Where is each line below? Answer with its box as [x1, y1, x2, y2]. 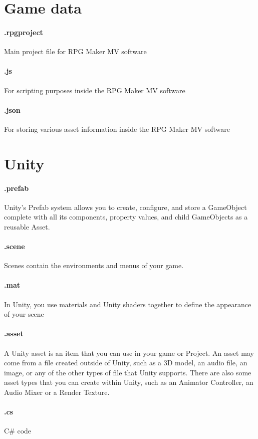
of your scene [4, 309, 44, 319]
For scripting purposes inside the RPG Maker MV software [4, 85, 185, 95]
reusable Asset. [4, 221, 50, 232]
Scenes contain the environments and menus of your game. [4, 260, 184, 271]
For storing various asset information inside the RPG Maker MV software [4, 123, 230, 134]
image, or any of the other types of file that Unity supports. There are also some [4, 367, 251, 377]
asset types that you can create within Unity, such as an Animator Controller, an [4, 377, 253, 387]
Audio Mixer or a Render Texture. [4, 387, 110, 397]
